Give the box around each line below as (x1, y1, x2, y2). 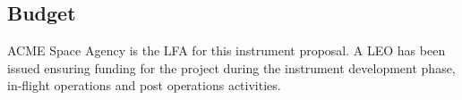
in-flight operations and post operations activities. (7, 76, 281, 95)
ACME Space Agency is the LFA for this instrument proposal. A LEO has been (7, 41, 446, 60)
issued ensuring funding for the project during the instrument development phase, (7, 58, 456, 77)
